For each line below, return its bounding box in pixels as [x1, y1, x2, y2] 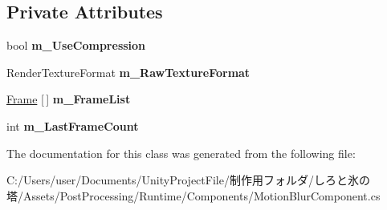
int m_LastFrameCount [6, 117, 139, 134]
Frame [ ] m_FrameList [6, 91, 131, 107]
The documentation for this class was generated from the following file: [6, 144, 356, 161]
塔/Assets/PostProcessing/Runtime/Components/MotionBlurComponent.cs [6, 187, 381, 204]
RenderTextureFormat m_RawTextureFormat [6, 63, 251, 80]
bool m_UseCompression [6, 37, 146, 54]
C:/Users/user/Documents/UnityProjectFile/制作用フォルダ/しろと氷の [6, 172, 370, 188]
